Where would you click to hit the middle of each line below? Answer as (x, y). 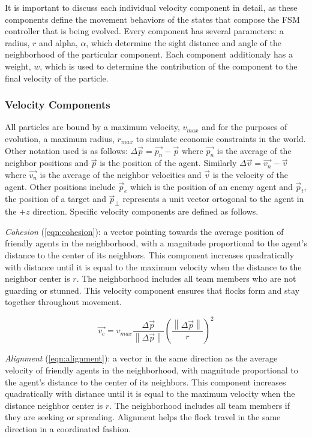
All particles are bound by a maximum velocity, (92, 127)
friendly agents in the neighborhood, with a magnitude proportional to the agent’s (156, 243)
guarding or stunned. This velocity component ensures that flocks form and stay (152, 290)
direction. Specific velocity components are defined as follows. (145, 211)
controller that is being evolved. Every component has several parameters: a (144, 31)
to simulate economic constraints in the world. (221, 138)
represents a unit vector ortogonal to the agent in (213, 199)
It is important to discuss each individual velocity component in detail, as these (151, 7)
